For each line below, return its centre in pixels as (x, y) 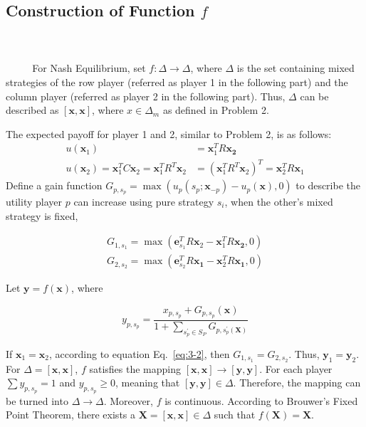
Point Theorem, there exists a (71, 415)
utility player (34, 202)
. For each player (296, 368)
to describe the (328, 185)
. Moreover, (129, 400)
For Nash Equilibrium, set (89, 68)
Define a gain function (54, 185)
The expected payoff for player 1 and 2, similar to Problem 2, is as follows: (169, 133)
